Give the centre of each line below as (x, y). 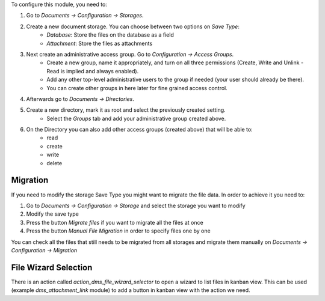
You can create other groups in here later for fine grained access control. (137, 88)
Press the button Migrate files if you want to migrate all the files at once (115, 222)
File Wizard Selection (52, 267)
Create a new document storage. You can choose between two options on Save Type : (133, 26)
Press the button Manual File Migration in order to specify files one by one (118, 231)
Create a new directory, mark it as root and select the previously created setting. (126, 110)
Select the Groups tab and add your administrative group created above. (136, 118)
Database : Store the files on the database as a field (110, 35)
